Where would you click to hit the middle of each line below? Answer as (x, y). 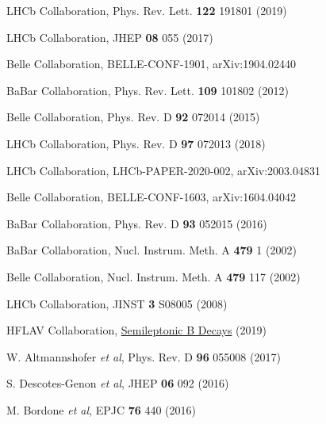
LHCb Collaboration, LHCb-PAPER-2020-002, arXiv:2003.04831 (164, 170)
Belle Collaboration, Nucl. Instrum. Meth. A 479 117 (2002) (153, 276)
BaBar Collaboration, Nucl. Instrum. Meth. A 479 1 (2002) (151, 250)
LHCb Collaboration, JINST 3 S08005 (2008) (117, 303)
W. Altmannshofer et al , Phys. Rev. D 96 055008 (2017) (144, 356)
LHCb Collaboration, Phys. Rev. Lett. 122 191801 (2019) (147, 10)
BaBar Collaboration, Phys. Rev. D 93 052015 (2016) (137, 223)
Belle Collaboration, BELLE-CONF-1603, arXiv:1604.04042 (151, 197)
